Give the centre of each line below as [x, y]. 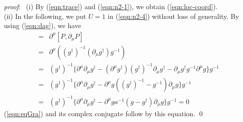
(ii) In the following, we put [45, 16]
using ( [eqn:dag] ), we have [43, 25]
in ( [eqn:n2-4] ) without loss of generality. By [173, 16]
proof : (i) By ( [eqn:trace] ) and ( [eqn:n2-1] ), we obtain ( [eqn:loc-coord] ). [111, 6]
